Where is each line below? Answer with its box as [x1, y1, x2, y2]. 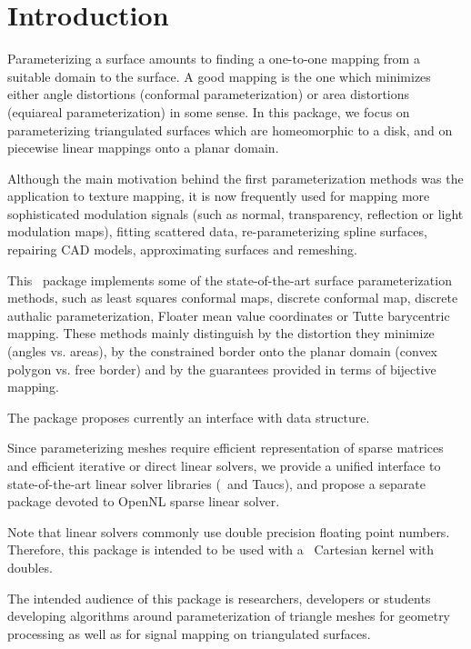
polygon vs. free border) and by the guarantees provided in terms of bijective [7, 359, 436, 378]
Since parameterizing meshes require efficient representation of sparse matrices [7, 438, 444, 457]
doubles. [7, 557, 53, 576]
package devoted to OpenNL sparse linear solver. [7, 492, 280, 511]
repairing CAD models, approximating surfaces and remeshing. [7, 240, 357, 259]
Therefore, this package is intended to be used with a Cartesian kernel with [7, 540, 435, 559]
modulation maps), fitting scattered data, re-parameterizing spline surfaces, [7, 222, 427, 241]
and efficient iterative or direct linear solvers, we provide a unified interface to [7, 456, 441, 474]
